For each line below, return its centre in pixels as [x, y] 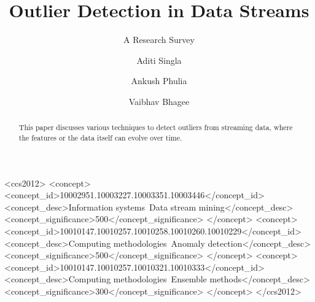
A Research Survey [159, 40]
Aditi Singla [159, 60]
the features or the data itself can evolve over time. [100, 137]
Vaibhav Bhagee [159, 101]
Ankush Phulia [159, 81]
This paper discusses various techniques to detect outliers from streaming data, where [156, 127]
